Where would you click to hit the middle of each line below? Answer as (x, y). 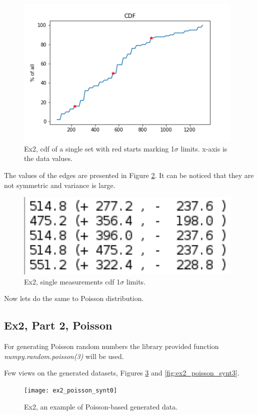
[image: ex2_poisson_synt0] (71, 390)
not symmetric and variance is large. (60, 185)
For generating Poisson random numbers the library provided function (111, 346)
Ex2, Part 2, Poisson (58, 325)
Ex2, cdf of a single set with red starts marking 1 (99, 148)
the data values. (48, 158)
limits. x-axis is (204, 148)
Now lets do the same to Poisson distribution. (74, 298)
